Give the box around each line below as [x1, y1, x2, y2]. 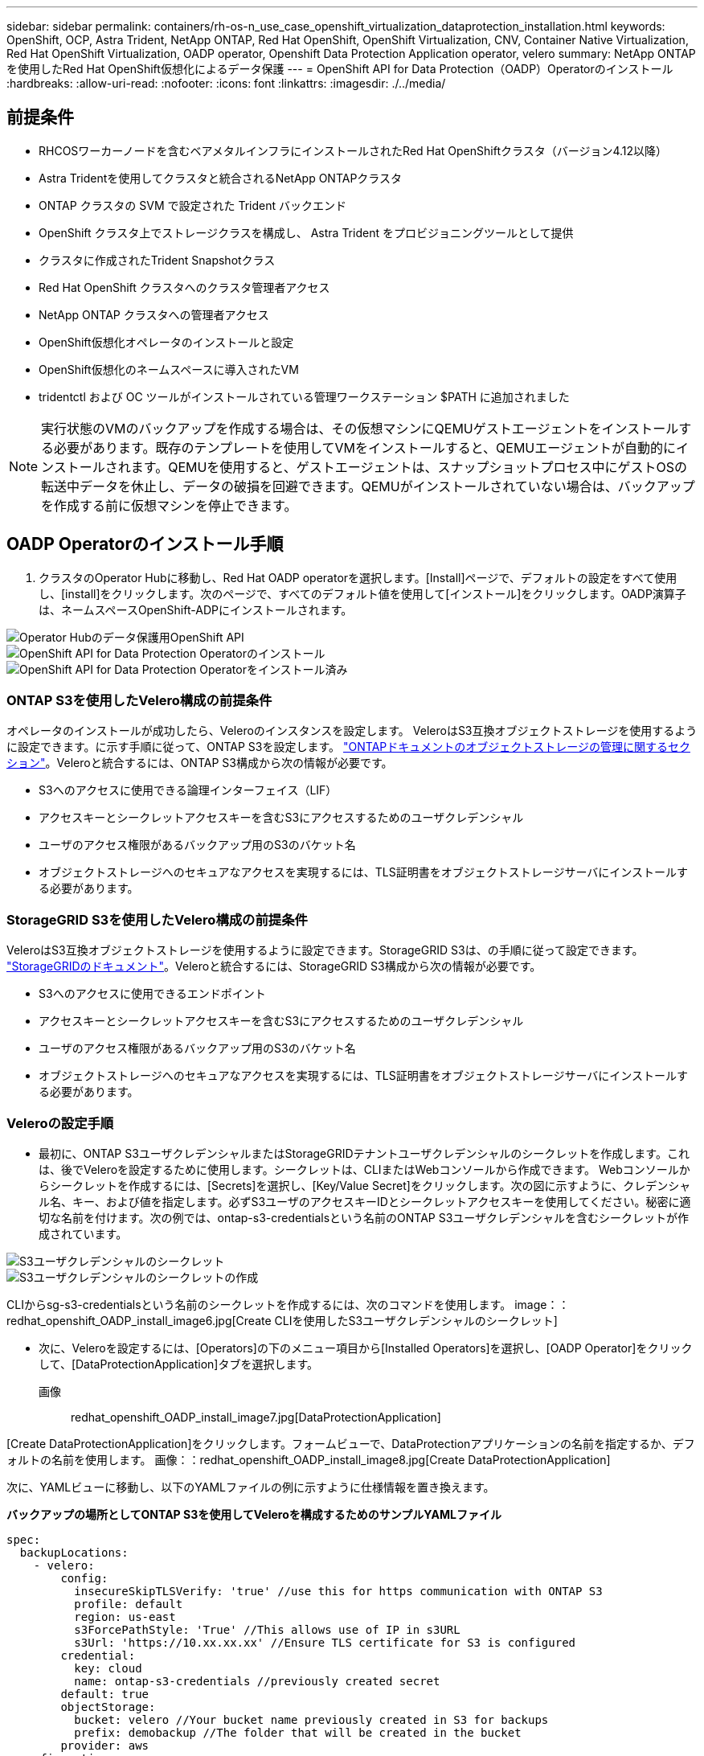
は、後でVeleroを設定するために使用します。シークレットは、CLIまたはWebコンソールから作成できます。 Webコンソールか [39, 1162, 690, 1176]
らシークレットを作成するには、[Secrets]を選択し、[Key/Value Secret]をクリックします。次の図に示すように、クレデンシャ [39, 1178, 691, 1192]
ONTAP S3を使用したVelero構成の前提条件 [6, 692, 272, 709]
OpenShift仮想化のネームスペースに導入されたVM [39, 362, 299, 376]
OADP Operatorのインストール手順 [6, 534, 284, 555]
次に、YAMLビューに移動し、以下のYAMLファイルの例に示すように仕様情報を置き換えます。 [6, 1479, 495, 1494]
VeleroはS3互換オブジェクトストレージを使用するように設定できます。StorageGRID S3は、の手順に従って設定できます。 [6, 943, 644, 958]
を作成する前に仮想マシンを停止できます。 [41, 497, 297, 514]
